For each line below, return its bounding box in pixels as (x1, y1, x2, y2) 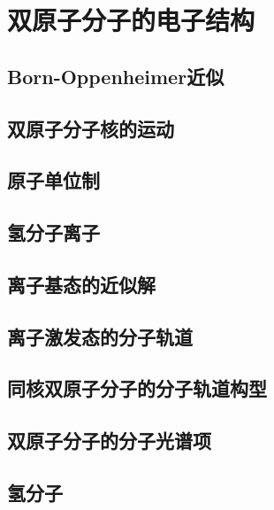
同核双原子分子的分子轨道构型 (7, 375, 267, 402)
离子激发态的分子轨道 (7, 322, 193, 350)
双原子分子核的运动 (7, 114, 174, 142)
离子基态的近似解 (7, 270, 156, 297)
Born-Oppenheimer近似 (7, 62, 225, 89)
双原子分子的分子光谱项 (7, 427, 211, 454)
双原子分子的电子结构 (7, 2, 255, 38)
